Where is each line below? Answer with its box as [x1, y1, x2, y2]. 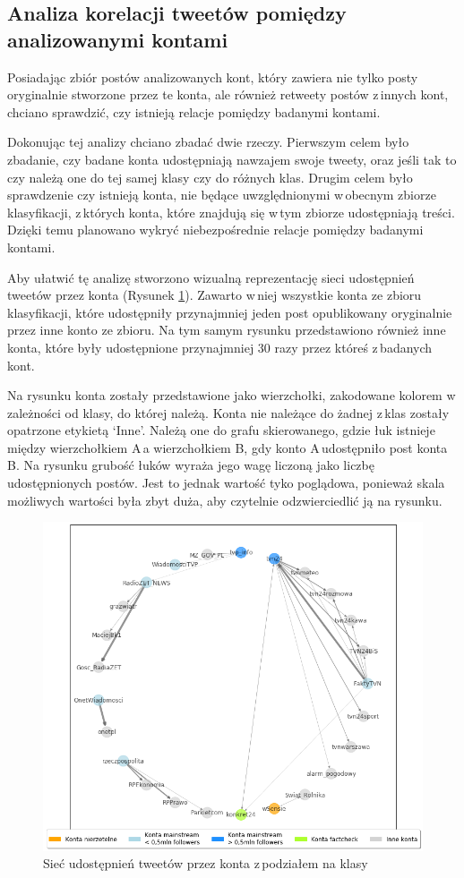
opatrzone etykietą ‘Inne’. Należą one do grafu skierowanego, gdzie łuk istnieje [7, 421, 435, 439]
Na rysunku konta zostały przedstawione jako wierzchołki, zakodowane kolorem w [7, 386, 456, 405]
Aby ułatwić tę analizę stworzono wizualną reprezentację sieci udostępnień [7, 268, 415, 286]
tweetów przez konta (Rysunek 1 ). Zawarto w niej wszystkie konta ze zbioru [7, 286, 422, 304]
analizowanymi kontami [7, 25, 228, 53]
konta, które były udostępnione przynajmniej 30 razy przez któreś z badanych [7, 337, 433, 356]
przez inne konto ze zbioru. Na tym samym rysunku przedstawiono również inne [7, 320, 446, 339]
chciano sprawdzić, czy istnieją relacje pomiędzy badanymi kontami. [7, 102, 381, 121]
